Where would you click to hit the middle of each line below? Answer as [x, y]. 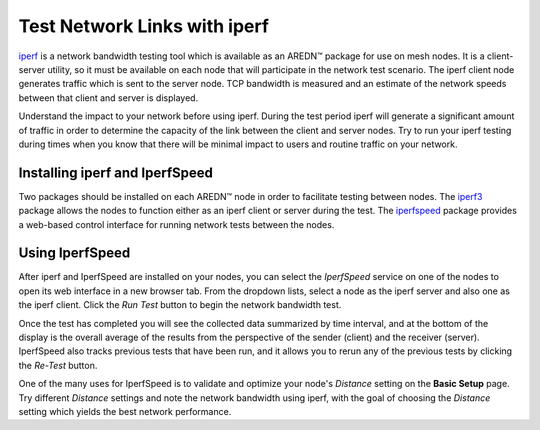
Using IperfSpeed [74, 253]
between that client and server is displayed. [108, 97]
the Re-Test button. [58, 365]
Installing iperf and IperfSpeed [116, 172]
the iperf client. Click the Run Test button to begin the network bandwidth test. [180, 305]
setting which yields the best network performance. [125, 411]
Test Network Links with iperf [144, 26]
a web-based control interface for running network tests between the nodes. [176, 224]
